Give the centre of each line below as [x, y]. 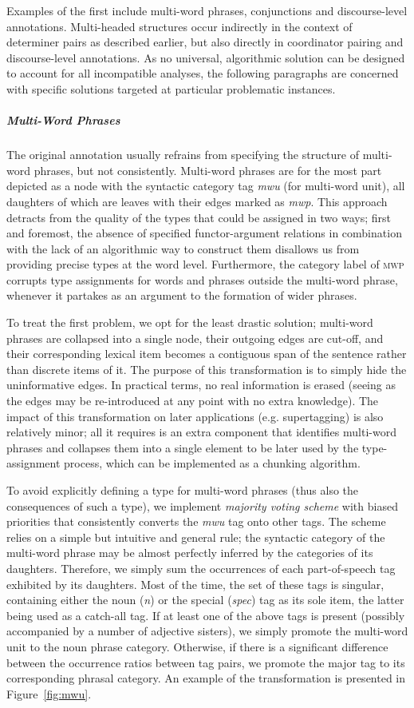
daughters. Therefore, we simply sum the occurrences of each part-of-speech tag [201, 568]
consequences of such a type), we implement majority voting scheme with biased [202, 505]
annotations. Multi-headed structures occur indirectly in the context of [179, 26]
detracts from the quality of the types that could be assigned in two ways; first [199, 217]
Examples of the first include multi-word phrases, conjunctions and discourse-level [207, 10]
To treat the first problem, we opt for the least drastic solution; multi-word [190, 322]
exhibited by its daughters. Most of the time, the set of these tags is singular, [195, 584]
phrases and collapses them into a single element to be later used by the [183, 447]
